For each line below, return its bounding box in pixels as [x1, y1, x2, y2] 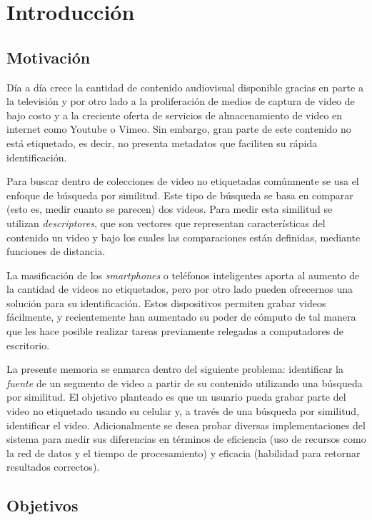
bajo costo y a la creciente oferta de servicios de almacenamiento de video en [6, 107, 343, 122]
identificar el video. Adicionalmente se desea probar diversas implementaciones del [6, 417, 366, 432]
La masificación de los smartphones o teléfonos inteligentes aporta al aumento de [6, 267, 360, 282]
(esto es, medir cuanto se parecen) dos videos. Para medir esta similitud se [6, 201, 333, 216]
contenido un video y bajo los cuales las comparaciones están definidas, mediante [6, 229, 361, 244]
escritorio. [6, 337, 50, 352]
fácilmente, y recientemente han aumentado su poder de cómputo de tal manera [6, 309, 356, 324]
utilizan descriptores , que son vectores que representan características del [6, 215, 326, 230]
